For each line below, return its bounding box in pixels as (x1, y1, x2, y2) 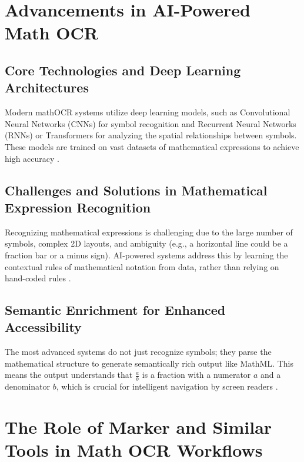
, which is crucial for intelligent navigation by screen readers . (56, 380, 278, 393)
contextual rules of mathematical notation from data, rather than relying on (5, 260, 279, 272)
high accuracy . (5, 152, 60, 164)
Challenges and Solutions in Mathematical (5, 181, 268, 199)
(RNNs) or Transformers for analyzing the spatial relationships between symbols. (5, 129, 297, 141)
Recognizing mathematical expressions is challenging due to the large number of (5, 225, 293, 238)
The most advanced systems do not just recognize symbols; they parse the (5, 345, 272, 358)
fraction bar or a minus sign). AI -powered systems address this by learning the (5, 248, 288, 261)
